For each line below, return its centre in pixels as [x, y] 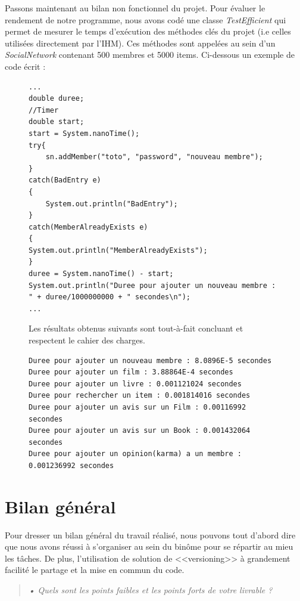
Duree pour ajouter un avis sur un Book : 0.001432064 [140, 431]
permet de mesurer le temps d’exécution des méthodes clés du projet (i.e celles [148, 31]
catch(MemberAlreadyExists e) [88, 227]
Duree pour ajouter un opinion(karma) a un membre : [135, 454]
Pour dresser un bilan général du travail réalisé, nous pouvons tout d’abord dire [150, 535]
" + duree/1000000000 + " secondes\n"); [110, 297]
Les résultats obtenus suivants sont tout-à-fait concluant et [136, 328]
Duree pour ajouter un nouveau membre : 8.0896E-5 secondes [150, 360]
